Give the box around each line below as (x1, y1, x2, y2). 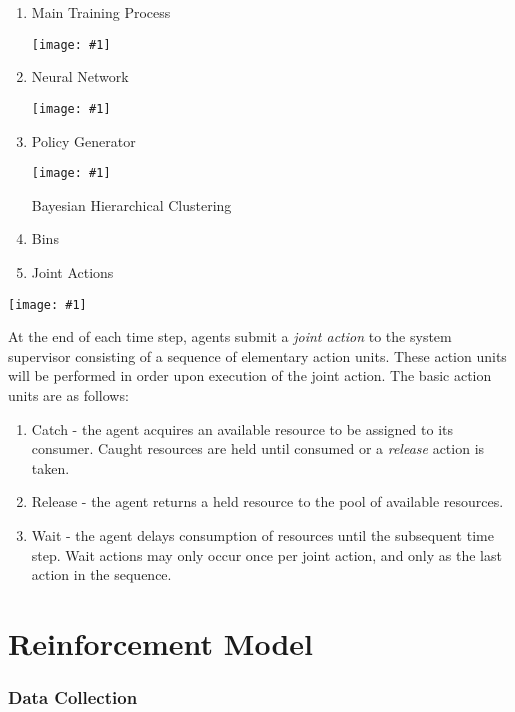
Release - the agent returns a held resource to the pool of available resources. (31, 491, 504, 512)
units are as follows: (8, 384, 129, 405)
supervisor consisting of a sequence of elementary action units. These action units (8, 345, 507, 366)
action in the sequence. (31, 564, 172, 585)
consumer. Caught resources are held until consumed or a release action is (31, 438, 485, 459)
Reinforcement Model (8, 622, 313, 663)
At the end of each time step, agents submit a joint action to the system (8, 326, 452, 347)
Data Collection (8, 685, 138, 710)
